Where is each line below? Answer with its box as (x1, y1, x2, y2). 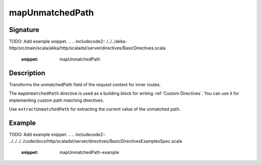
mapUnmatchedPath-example (59, 149, 119, 155)
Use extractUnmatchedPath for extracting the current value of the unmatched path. (9, 106, 181, 112)
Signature (9, 26, 40, 34)
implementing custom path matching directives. (9, 97, 104, 103)
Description (9, 69, 46, 77)
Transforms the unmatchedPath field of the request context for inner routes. (9, 81, 161, 87)
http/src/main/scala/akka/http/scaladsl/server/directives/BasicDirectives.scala (9, 45, 166, 51)
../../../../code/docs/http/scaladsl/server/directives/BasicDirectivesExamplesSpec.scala (9, 138, 182, 144)
